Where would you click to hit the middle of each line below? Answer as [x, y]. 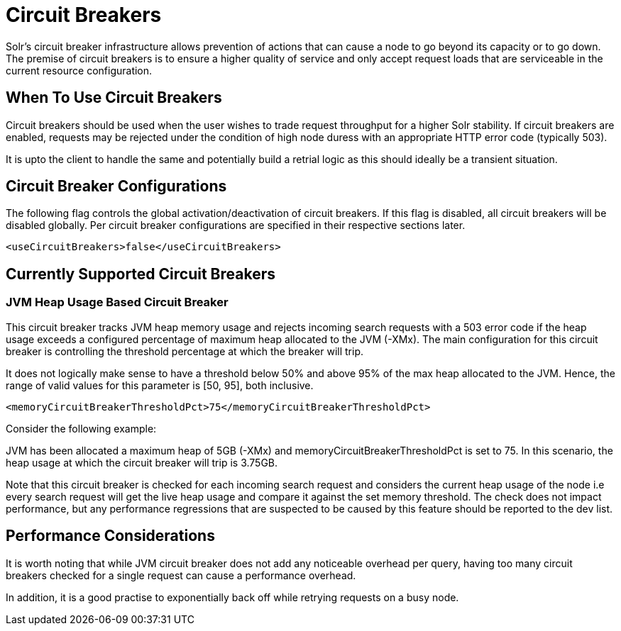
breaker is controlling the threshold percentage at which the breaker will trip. [185, 351]
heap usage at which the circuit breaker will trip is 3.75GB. [142, 462]
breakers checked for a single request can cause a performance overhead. [181, 575]
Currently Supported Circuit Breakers [141, 274]
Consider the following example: [81, 428]
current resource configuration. [79, 70]
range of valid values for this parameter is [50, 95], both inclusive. [160, 385]
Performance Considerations [110, 536]
